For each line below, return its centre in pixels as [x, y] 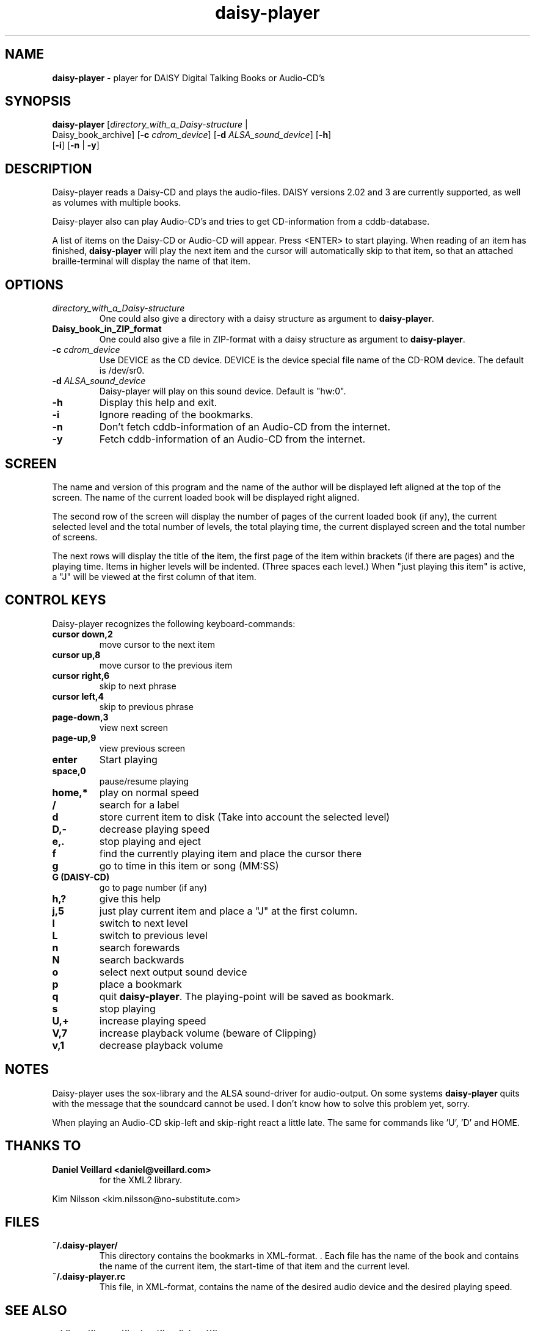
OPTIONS [34, 285]
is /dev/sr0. [122, 371]
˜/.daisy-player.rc [89, 1277]
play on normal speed [149, 792]
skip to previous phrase [146, 706]
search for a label [139, 804]
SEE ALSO [36, 1310]
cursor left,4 [78, 696]
